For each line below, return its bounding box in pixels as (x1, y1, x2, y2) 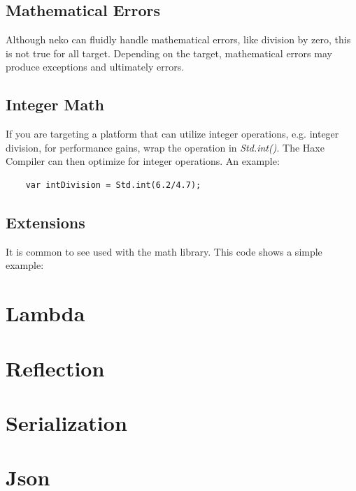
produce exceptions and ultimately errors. (6, 59, 185, 74)
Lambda (6, 299, 85, 328)
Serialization (6, 408, 127, 437)
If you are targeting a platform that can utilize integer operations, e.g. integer (6, 126, 339, 141)
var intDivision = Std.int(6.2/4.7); (25, 179, 201, 190)
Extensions (6, 211, 85, 233)
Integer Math (6, 94, 104, 115)
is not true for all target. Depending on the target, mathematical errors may (6, 45, 332, 60)
